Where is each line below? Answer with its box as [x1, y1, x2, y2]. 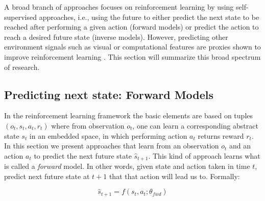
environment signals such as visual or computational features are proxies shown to [4, 41, 261, 52]
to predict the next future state [34, 150, 132, 161]
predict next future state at [4, 170, 90, 181]
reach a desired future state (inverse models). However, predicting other [4, 31, 228, 42]
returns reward [198, 130, 244, 141]
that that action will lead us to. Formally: [109, 170, 240, 181]
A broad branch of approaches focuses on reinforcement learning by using [4, 2, 234, 12]
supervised [4, 11, 37, 22]
